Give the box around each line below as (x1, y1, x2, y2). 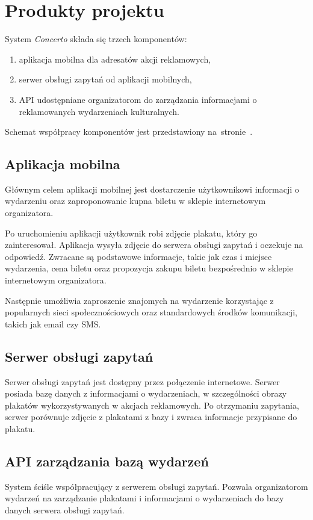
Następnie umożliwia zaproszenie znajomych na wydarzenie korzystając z (5, 294, 274, 306)
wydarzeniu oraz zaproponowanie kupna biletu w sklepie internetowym (5, 194, 266, 207)
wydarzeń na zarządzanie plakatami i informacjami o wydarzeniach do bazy (5, 492, 284, 504)
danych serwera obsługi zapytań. (5, 503, 125, 516)
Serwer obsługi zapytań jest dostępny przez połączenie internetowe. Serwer (5, 375, 280, 388)
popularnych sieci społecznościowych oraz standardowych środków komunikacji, (5, 306, 297, 318)
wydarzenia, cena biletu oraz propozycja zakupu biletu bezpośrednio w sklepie (5, 262, 293, 274)
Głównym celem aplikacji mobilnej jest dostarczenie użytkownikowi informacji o (5, 182, 299, 195)
